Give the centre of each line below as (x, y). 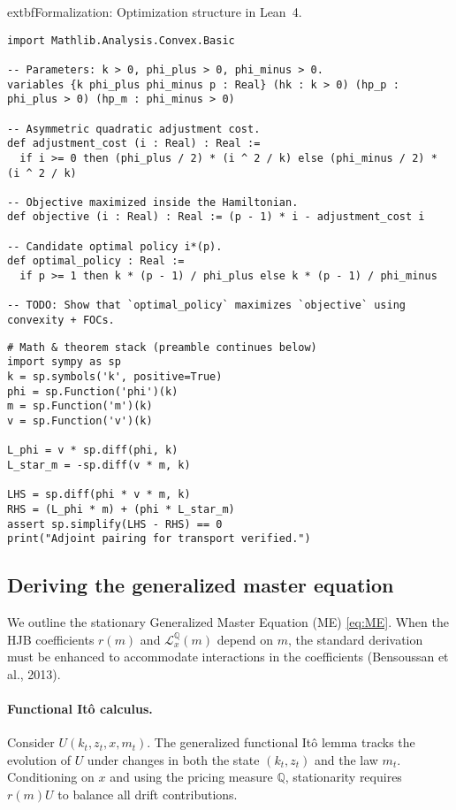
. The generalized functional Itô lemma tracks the (281, 742)
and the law (346, 759)
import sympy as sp (64, 362)
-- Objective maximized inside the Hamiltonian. (153, 202)
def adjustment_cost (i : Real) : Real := (134, 144)
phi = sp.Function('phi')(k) (93, 391)
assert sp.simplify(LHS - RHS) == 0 (115, 524)
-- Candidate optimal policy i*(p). (115, 246)
